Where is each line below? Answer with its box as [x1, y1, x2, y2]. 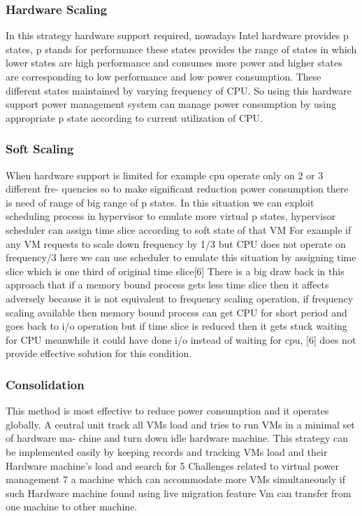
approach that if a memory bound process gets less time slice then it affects [6, 277, 329, 292]
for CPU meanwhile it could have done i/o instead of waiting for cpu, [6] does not [6, 332, 356, 347]
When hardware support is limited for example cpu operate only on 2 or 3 [6, 167, 324, 182]
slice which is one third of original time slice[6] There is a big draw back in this [6, 263, 345, 278]
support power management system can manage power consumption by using [6, 97, 336, 111]
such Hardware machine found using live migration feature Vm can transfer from [6, 485, 352, 500]
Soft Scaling [6, 140, 74, 158]
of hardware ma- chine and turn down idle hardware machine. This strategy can [6, 431, 348, 445]
